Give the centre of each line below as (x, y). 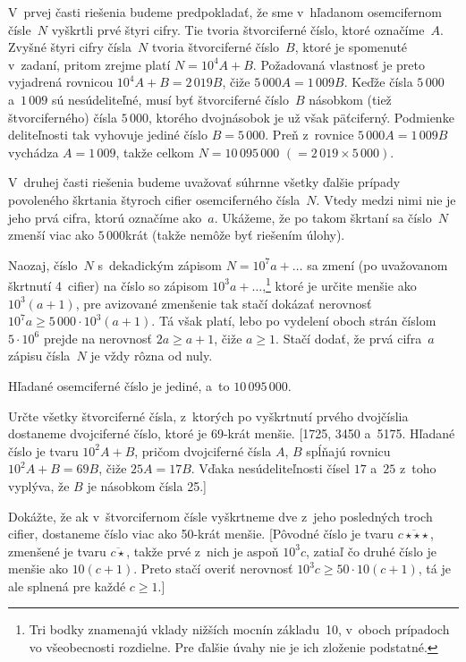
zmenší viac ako (51, 235)
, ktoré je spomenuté (351, 47)
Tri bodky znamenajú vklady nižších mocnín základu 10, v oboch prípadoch (239, 629)
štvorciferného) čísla (63, 117)
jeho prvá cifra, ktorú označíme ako (105, 217)
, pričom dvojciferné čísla (203, 450)
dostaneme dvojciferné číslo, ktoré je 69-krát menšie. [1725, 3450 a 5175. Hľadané (232, 433)
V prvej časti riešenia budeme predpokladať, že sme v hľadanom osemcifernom (225, 12)
